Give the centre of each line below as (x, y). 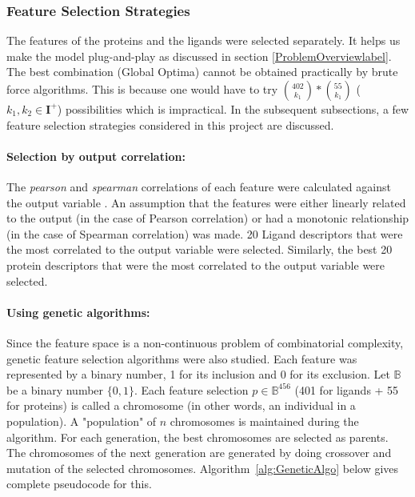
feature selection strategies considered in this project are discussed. (170, 124)
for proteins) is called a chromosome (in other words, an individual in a (181, 405)
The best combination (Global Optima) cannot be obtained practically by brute (202, 72)
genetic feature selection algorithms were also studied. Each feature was (182, 358)
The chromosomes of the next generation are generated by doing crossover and (199, 453)
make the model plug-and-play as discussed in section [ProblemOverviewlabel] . (199, 56)
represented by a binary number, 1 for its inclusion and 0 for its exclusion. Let (198, 374)
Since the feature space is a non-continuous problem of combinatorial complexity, (205, 342)
